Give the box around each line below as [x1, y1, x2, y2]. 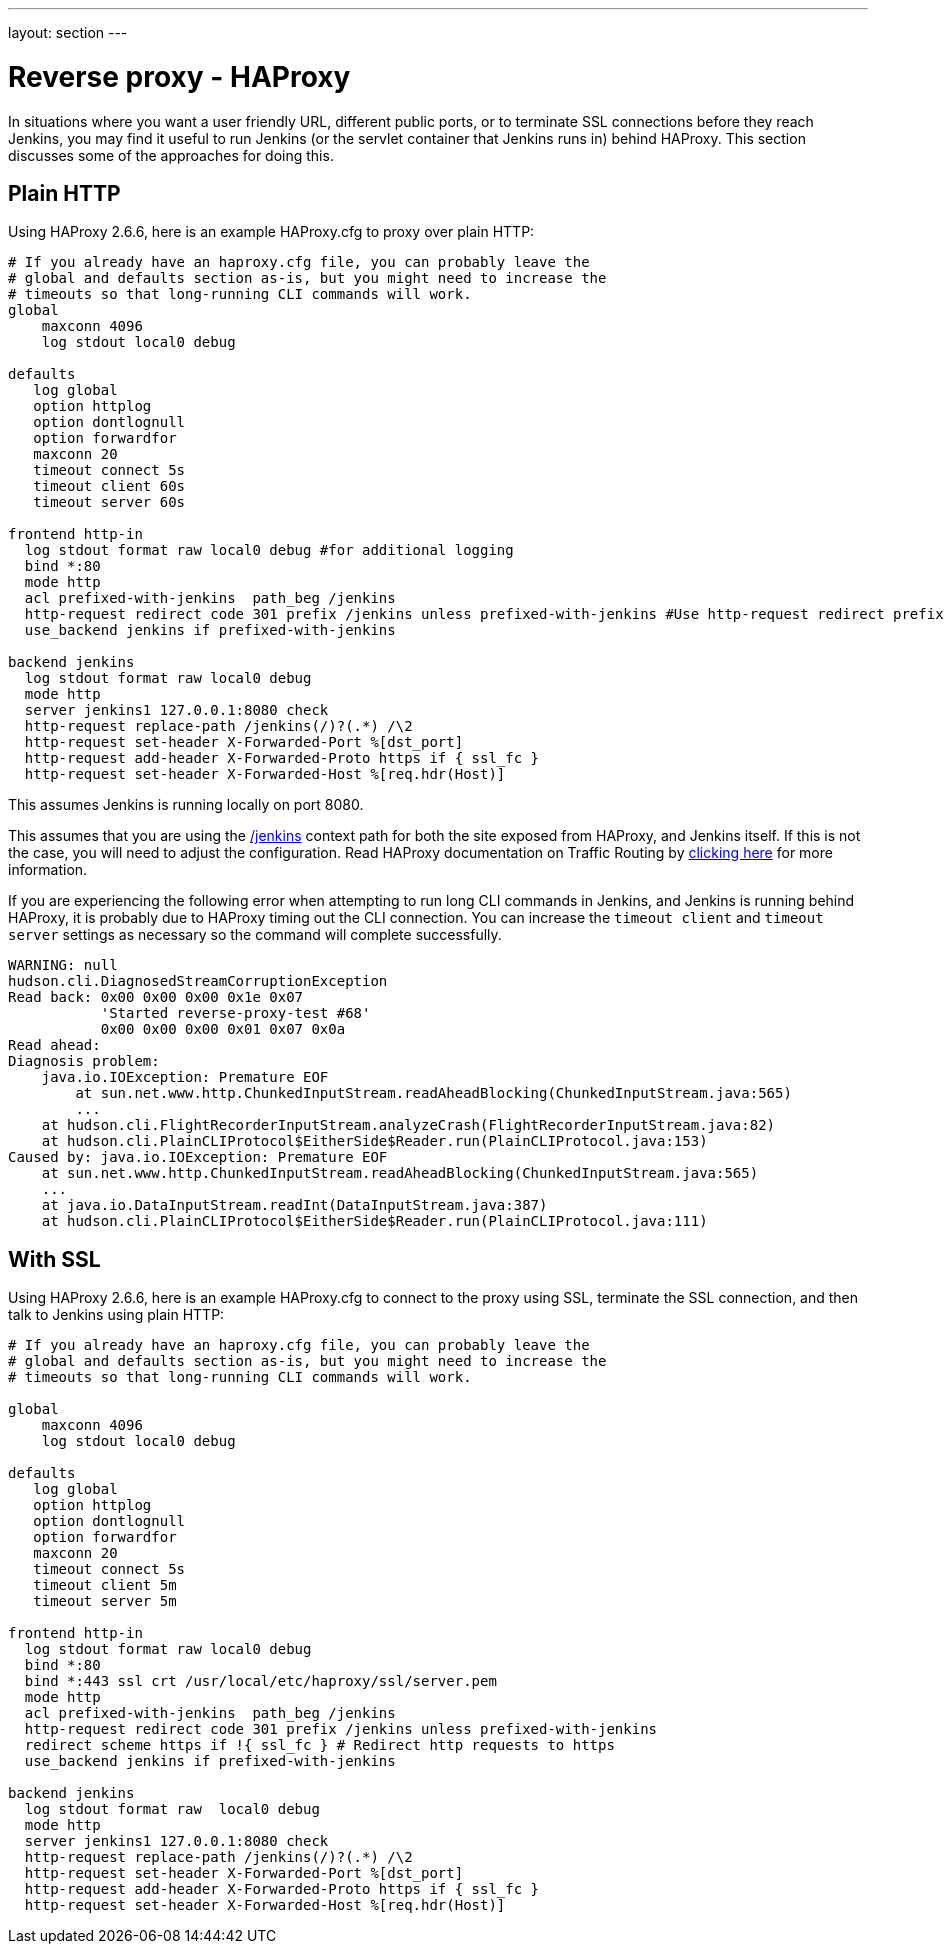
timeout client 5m [33, 1577, 177, 1594]
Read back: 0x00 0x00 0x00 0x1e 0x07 [8, 989, 304, 1006]
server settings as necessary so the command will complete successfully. [8, 926, 502, 944]
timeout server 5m [33, 1593, 177, 1610]
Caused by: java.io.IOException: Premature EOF [8, 1149, 388, 1166]
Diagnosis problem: [8, 1053, 160, 1070]
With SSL [8, 1246, 101, 1272]
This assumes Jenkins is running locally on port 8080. [8, 796, 364, 814]
